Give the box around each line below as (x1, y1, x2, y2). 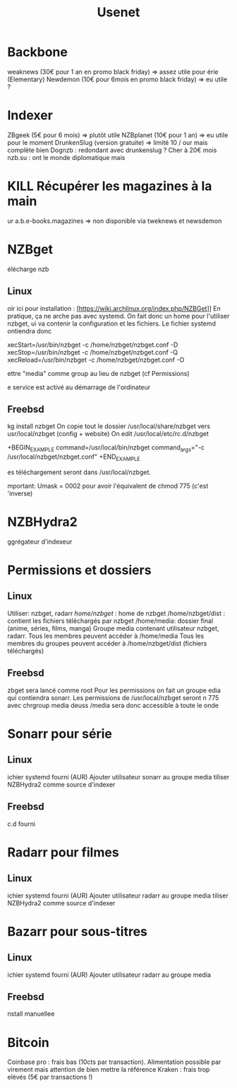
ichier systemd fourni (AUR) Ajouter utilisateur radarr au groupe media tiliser (7, 891, 229, 900)
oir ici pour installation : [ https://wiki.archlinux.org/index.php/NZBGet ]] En (7, 304, 221, 312)
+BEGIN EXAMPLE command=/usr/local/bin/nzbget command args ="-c (7, 443, 205, 454)
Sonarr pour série (7, 726, 113, 742)
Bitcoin (7, 1034, 49, 1050)
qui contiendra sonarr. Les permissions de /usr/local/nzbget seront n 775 (7, 693, 219, 702)
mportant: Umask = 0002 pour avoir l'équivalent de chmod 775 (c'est (7, 481, 209, 490)
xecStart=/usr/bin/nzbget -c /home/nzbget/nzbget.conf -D (7, 340, 178, 349)
